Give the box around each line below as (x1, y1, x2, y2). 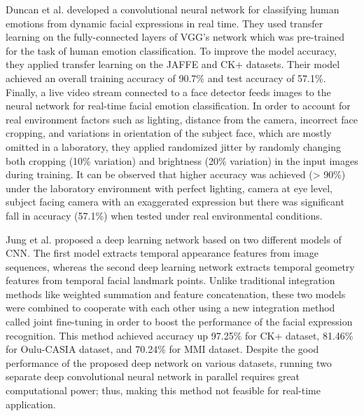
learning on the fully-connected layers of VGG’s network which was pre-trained (6, 29, 345, 44)
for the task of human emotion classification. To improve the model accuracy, (6, 43, 337, 58)
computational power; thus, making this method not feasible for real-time (6, 383, 321, 398)
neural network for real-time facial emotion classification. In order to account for (6, 98, 351, 113)
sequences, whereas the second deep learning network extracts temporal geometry (6, 259, 355, 274)
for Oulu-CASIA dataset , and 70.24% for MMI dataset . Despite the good (6, 342, 319, 356)
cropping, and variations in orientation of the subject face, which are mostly (6, 126, 332, 140)
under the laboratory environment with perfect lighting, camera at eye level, (6, 180, 332, 195)
